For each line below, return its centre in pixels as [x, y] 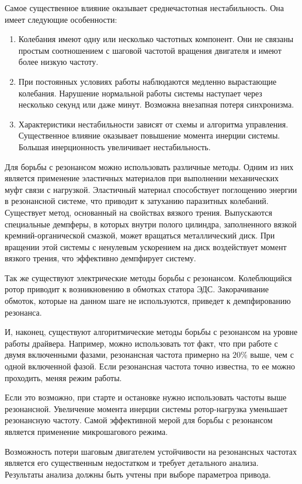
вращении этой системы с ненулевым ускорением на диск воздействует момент [146, 246]
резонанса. [23, 312]
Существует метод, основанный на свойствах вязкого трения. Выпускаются [138, 212]
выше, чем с [272, 355]
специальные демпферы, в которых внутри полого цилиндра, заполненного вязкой [151, 224]
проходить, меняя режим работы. [63, 377]
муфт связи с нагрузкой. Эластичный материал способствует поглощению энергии [151, 189]
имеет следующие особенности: [61, 19]
